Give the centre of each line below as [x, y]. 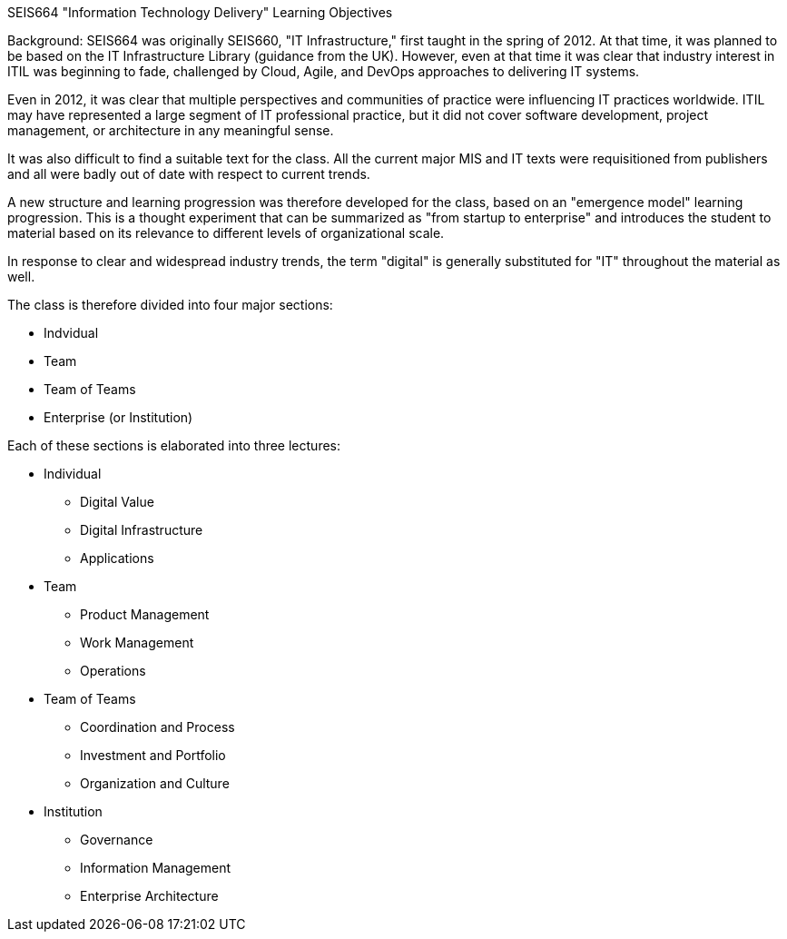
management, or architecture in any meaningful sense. [171, 130]
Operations [113, 671]
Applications [117, 558]
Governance [117, 840]
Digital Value [117, 502]
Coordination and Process [157, 727]
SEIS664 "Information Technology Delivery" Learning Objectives [200, 12]
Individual [73, 474]
